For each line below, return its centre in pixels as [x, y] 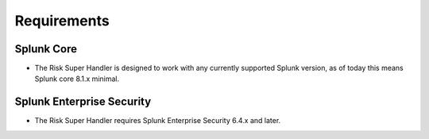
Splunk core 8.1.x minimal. [77, 79]
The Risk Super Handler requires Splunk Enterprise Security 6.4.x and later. [158, 121]
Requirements [62, 21]
